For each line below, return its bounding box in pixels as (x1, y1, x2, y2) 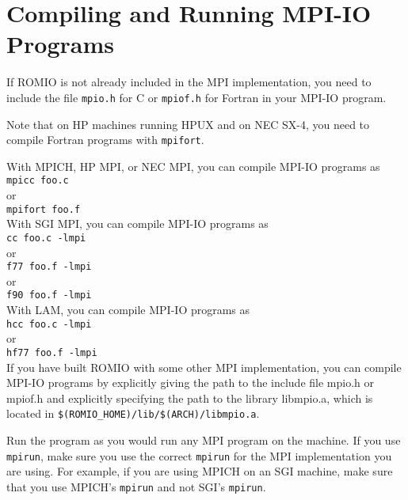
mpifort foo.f (6, 203, 81, 215)
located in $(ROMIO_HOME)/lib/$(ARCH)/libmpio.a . (6, 405, 260, 422)
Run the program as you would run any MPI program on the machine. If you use (6, 432, 401, 448)
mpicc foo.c (6, 175, 69, 187)
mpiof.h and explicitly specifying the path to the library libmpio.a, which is (6, 389, 373, 406)
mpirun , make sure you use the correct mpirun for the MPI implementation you (6, 447, 392, 464)
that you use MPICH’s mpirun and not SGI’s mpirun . (6, 478, 266, 494)
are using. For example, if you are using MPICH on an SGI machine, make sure (6, 463, 393, 479)
